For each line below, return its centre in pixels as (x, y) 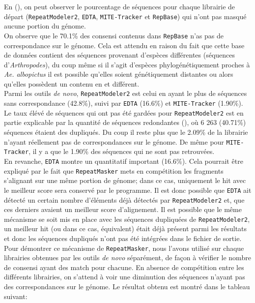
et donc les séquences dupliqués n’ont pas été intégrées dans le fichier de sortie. (123, 238)
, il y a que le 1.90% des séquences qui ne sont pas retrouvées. (122, 151)
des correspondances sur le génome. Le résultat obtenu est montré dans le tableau (127, 287)
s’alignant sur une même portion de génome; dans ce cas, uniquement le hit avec (125, 180)
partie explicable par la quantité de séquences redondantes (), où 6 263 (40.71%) (125, 122)
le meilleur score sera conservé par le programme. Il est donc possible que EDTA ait (128, 190)
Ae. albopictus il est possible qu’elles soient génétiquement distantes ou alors (119, 74)
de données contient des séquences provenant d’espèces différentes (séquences (120, 55)
